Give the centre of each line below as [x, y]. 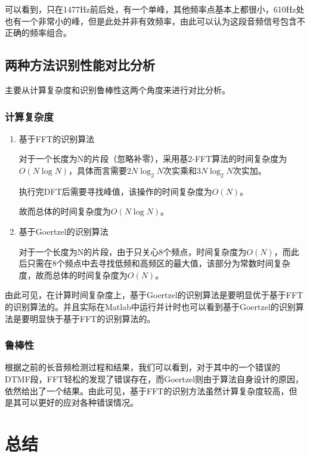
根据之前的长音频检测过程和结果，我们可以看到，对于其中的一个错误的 [142, 367]
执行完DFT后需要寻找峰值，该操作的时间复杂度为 [115, 191]
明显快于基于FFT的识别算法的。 [92, 318]
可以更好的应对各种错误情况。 [80, 402]
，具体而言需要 [98, 170]
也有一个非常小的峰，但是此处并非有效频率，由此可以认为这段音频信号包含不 [155, 21]
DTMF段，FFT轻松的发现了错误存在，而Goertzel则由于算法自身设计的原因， [154, 378]
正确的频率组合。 [38, 33]
